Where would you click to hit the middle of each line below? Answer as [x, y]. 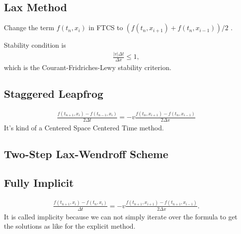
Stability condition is [35, 45]
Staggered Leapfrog [54, 93]
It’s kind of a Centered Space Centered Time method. [84, 127]
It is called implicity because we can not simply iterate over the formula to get [121, 216]
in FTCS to [106, 27]
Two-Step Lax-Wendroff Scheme [86, 153]
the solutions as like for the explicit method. [70, 226]
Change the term [29, 27]
